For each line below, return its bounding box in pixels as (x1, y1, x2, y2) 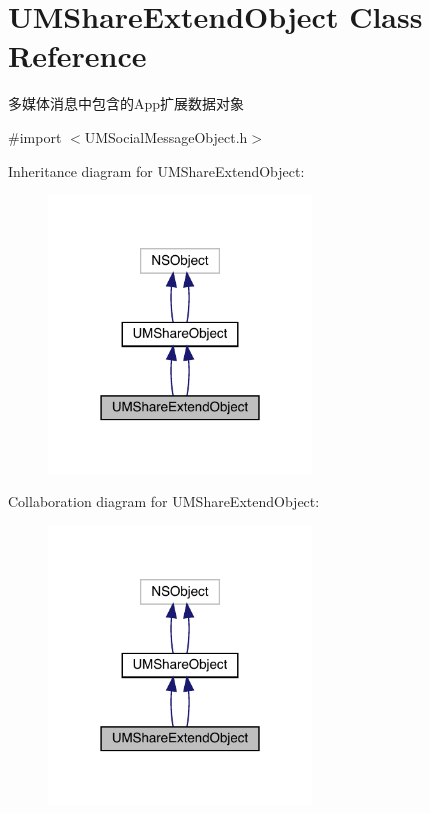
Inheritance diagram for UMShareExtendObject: (8, 160, 305, 181)
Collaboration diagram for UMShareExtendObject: (8, 491, 320, 512)
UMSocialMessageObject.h (84, 126, 248, 147)
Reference (8, 35, 147, 76)
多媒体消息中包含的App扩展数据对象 (8, 93, 245, 114)
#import (8, 126, 62, 147)
